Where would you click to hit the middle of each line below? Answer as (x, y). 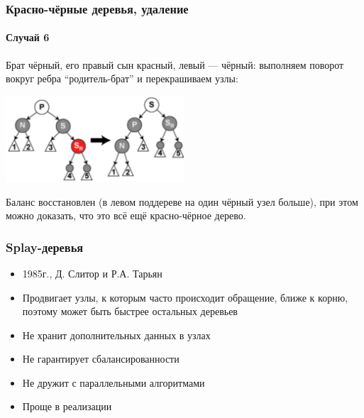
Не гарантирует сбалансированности (101, 359)
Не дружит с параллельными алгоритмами (114, 382)
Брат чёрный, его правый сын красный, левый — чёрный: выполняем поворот (175, 64)
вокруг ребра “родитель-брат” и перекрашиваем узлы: (122, 78)
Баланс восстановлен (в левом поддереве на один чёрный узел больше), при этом (182, 201)
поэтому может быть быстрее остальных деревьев (130, 311)
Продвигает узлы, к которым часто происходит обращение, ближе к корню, (185, 297)
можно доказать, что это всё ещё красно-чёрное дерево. (126, 215)
